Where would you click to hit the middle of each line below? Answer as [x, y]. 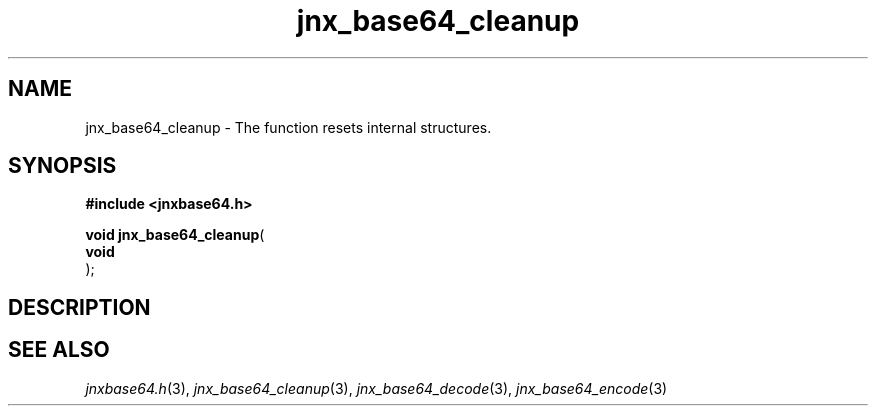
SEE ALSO [59, 350]
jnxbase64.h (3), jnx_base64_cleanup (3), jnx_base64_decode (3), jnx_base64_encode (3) [376, 388]
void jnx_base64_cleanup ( [175, 235]
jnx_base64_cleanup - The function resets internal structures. [288, 127]
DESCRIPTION [79, 307]
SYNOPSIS [62, 166]
